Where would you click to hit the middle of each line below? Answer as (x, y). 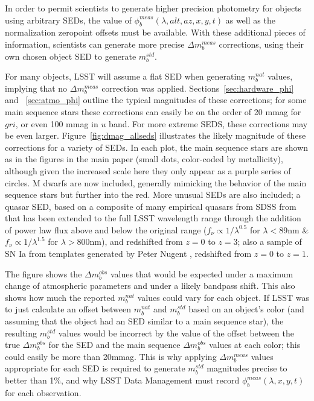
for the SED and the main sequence (114, 345)
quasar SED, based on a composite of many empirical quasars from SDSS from (151, 206)
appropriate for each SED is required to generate (95, 368)
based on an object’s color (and (246, 309)
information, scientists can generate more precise (95, 44)
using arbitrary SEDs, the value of (68, 20)
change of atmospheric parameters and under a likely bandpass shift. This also (150, 286)
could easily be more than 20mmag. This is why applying (111, 356)
